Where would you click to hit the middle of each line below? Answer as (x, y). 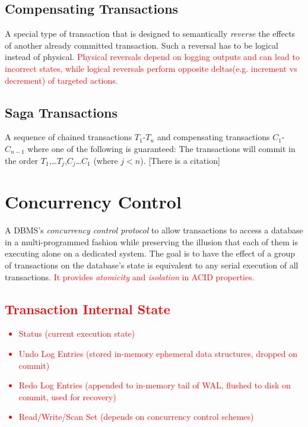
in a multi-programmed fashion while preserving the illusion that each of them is (151, 241)
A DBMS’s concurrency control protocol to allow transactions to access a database (154, 230)
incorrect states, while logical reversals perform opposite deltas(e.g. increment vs (151, 68)
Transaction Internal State (88, 309)
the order (22, 160)
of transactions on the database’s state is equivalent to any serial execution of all (152, 265)
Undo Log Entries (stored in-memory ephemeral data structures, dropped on (158, 353)
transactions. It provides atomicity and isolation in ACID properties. (130, 276)
